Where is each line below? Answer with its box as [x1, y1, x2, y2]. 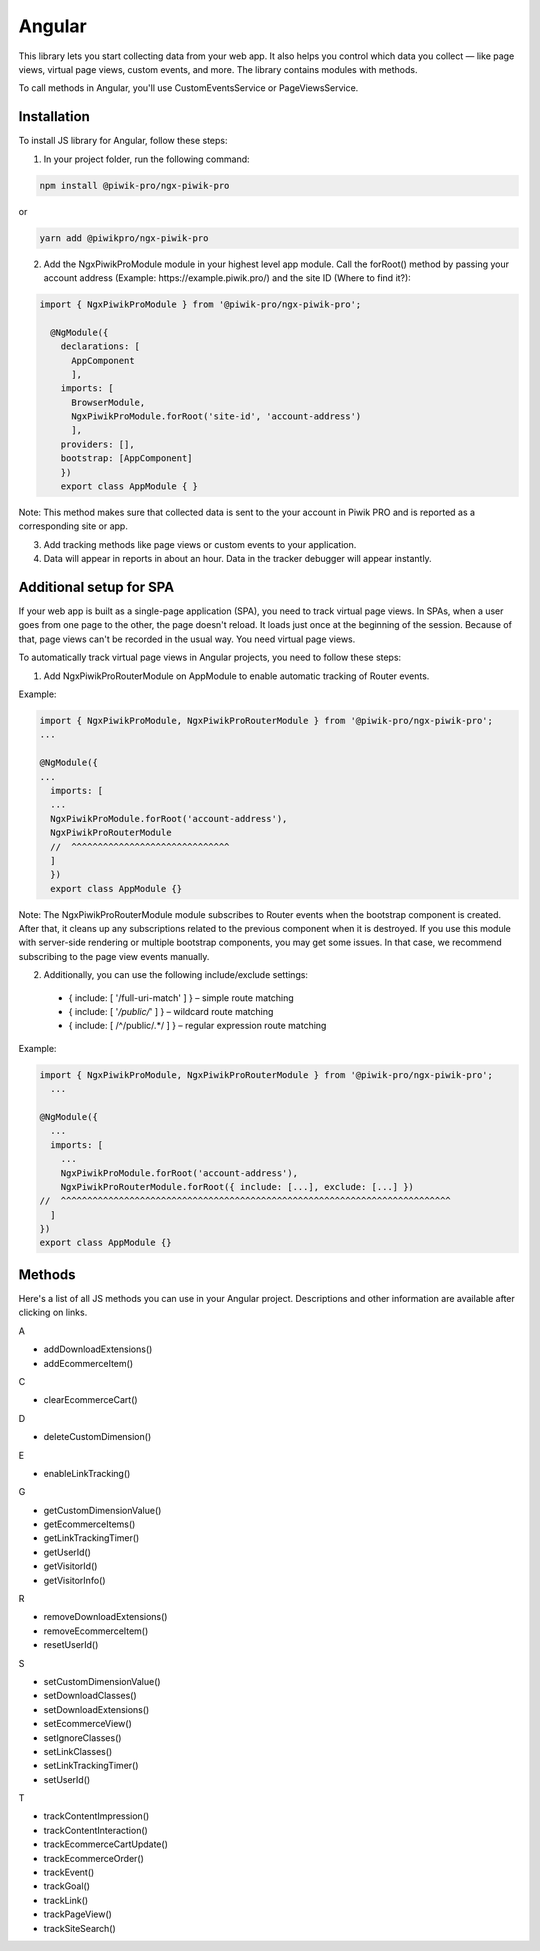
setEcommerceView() [43, 1718, 132, 1730]
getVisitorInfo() [43, 1574, 106, 1586]
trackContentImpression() [43, 1810, 150, 1822]
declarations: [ [60, 341, 140, 352]
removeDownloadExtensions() [43, 1611, 168, 1623]
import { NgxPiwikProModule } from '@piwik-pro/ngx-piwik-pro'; [39, 298, 362, 310]
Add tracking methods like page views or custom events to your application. [43, 538, 357, 550]
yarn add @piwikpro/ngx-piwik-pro [39, 232, 209, 244]
